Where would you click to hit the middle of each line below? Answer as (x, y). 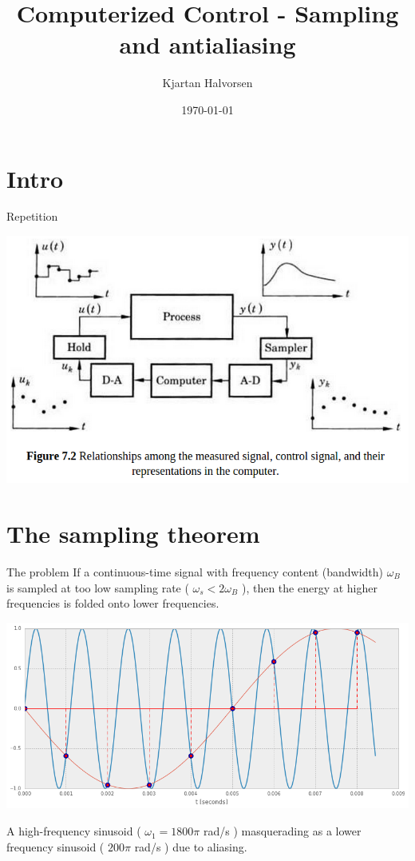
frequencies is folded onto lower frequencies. (113, 603)
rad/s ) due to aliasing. (191, 846)
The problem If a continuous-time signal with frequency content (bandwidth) (195, 571)
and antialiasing (207, 44)
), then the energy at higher (309, 587)
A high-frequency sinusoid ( (74, 831)
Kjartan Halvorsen (207, 83)
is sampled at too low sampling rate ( (98, 587)
